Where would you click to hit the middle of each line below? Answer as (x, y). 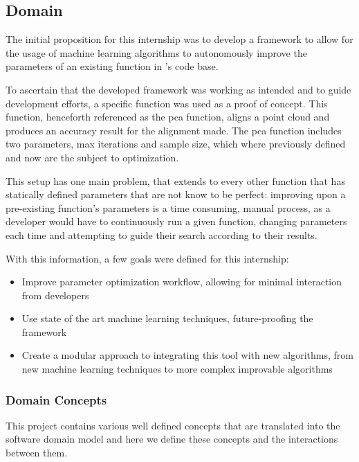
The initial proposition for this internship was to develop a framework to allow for (179, 39)
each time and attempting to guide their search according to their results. (162, 234)
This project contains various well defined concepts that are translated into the (173, 425)
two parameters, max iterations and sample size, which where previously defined (176, 144)
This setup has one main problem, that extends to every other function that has (175, 180)
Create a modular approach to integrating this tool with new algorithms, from (187, 355)
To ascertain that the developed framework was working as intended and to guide (178, 89)
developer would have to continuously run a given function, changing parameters (176, 221)
